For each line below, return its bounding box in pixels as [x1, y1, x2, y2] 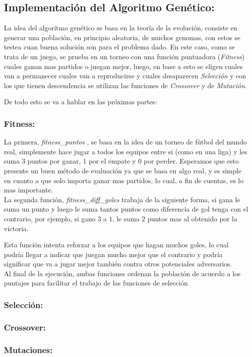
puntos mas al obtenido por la [147, 213, 237, 223]
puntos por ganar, [27, 156, 81, 166]
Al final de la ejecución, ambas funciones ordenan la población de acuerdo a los [4, 268, 241, 278]
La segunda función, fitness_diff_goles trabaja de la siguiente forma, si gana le [4, 194, 240, 204]
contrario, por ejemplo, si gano [4, 213, 96, 223]
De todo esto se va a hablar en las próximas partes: [4, 96, 157, 107]
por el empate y [88, 156, 136, 166]
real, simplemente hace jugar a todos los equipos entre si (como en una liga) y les [4, 146, 247, 156]
